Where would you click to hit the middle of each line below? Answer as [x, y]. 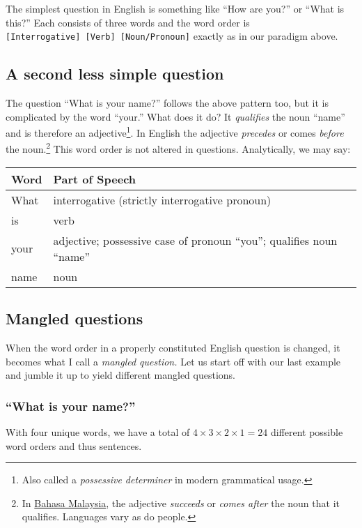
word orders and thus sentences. [74, 445]
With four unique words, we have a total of [98, 431]
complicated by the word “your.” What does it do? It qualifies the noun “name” [175, 116]
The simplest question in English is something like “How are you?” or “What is [175, 8]
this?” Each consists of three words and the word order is [128, 22]
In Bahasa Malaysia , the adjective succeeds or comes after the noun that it [181, 503]
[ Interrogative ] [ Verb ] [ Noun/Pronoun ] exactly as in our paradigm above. [172, 36]
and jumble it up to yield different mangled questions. [120, 375]
